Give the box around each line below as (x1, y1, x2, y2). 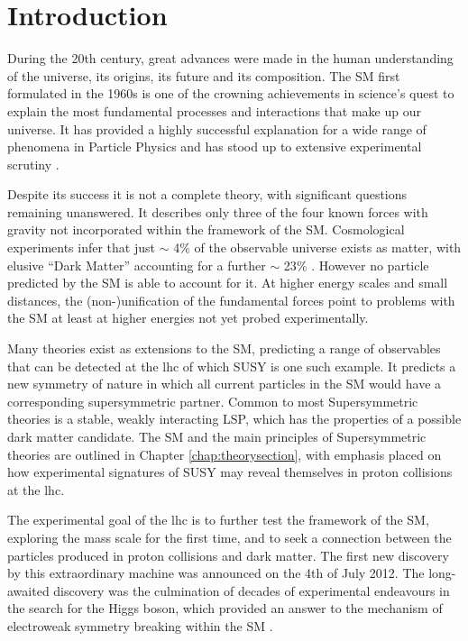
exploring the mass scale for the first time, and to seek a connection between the (7, 527, 452, 546)
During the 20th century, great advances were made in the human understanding (7, 49, 454, 68)
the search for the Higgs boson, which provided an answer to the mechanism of (7, 599, 443, 618)
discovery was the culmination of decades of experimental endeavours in (53, 581, 450, 600)
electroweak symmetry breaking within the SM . (7, 616, 273, 635)
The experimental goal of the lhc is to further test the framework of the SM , (7, 510, 429, 529)
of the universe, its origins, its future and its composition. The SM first (7, 66, 400, 85)
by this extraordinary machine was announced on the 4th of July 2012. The (7, 563, 425, 582)
